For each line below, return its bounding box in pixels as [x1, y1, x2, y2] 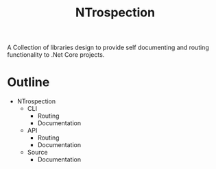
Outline [7, 75, 50, 90]
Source [27, 148, 48, 157]
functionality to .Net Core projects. [7, 51, 105, 59]
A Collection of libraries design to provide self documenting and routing [7, 43, 209, 52]
